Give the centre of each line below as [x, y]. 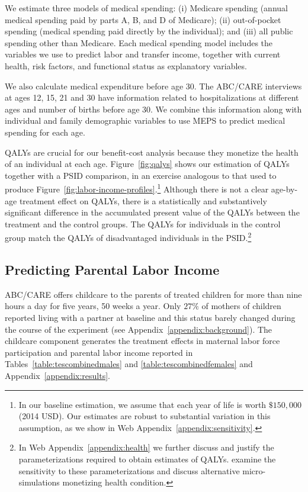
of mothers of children [241, 306]
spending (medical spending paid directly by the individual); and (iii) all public [149, 31]
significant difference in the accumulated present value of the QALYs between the [152, 212]
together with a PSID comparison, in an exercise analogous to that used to [141, 175]
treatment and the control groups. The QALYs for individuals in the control [143, 224]
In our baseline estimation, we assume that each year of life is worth [142, 404]
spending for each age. [45, 132]
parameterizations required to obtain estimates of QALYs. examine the [147, 459]
